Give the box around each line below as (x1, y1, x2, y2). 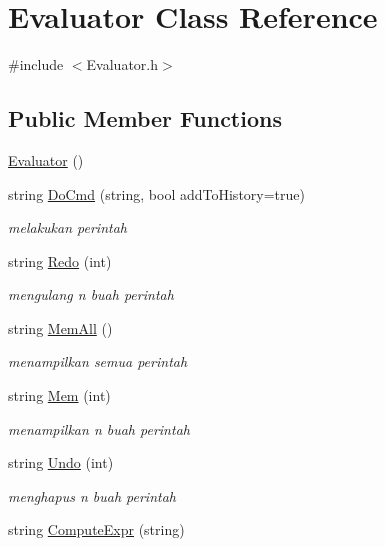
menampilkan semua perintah (8, 351, 188, 372)
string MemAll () (8, 317, 113, 338)
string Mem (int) (8, 385, 111, 406)
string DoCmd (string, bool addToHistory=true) (8, 183, 305, 204)
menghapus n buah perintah (8, 485, 176, 506)
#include (8, 54, 64, 75)
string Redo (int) (8, 250, 112, 271)
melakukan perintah (8, 217, 127, 238)
